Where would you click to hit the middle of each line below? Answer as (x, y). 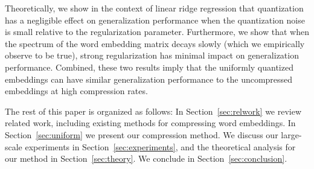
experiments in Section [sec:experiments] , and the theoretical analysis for (160, 146)
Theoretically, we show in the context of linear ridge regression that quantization (154, 8)
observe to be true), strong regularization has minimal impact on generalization (152, 55)
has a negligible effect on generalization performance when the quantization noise (155, 20)
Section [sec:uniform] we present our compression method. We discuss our (142, 134)
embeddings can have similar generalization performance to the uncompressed (149, 79)
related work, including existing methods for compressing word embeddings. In (150, 123)
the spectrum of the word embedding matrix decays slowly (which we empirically (155, 43)
